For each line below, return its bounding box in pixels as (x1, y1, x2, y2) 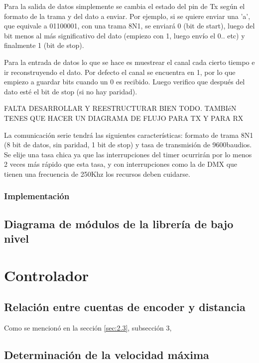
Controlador (4, 265, 89, 285)
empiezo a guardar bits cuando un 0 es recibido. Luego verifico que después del (4, 76, 245, 87)
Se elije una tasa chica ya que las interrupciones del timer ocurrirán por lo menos (4, 149, 252, 159)
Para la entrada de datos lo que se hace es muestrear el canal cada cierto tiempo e (4, 56, 255, 67)
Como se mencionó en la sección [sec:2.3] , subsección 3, (4, 323, 172, 333)
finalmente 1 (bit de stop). (4, 40, 84, 50)
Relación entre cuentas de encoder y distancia (4, 299, 246, 315)
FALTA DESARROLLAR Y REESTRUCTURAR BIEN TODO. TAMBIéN (4, 103, 237, 113)
